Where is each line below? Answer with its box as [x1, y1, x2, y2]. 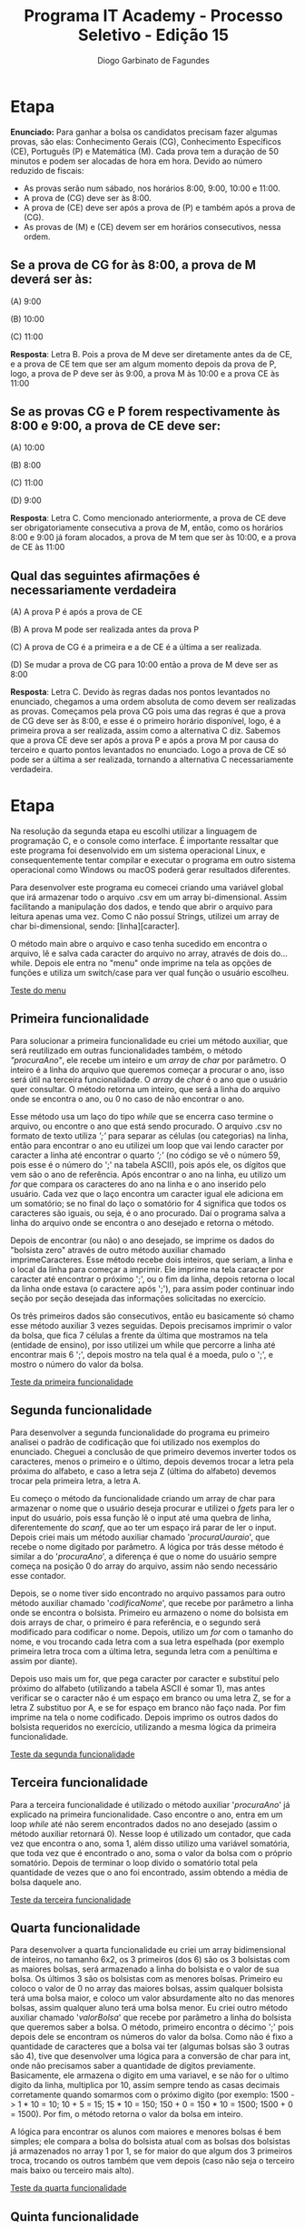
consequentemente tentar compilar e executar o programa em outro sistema [10, 855, 296, 866]
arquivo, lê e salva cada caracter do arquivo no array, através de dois [10, 948, 270, 959]
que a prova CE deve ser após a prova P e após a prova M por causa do [10, 735, 280, 746]
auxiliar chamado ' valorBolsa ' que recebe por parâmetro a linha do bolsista [10, 2012, 292, 2023]
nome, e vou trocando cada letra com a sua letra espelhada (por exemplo [10, 1636, 285, 1647]
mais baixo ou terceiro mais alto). [10, 2165, 134, 2176]
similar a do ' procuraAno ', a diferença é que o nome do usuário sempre [10, 1551, 278, 1561]
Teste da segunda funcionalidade [10, 1748, 135, 1760]
